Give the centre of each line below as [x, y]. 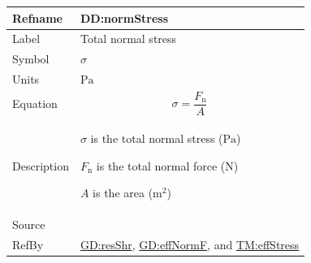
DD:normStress [124, 17]
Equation [35, 103]
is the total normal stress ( [157, 138]
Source [29, 224]
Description [41, 165]
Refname [37, 17]
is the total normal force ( [161, 165]
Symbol [31, 59]
